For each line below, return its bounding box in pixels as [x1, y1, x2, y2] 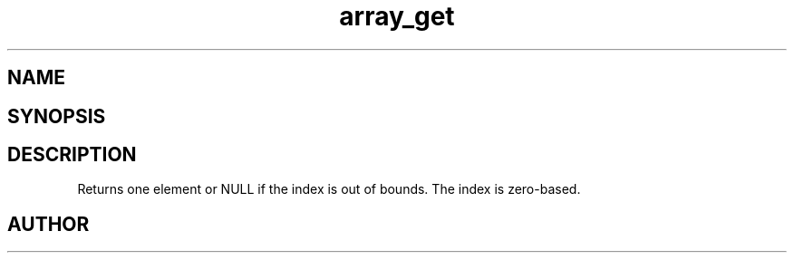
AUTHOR [7, 212, 90, 236]
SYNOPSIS [7, 104, 106, 128]
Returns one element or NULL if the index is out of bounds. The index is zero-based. [77, 181, 581, 197]
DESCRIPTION [7, 143, 137, 167]
